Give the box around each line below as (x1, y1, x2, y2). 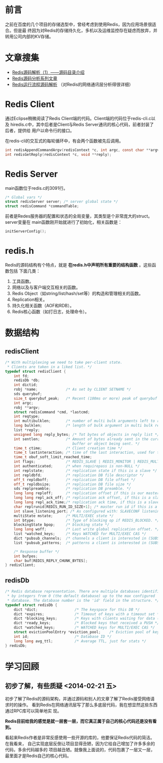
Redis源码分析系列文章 (12, 75, 58, 81)
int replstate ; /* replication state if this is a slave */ (14, 468, 158, 473)
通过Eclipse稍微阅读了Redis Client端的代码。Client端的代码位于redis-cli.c (5, 115, 151, 121)
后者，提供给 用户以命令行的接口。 (5, 127, 74, 133)
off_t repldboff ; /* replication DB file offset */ (14, 477, 136, 482)
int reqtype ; (14, 414, 40, 419)
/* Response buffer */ (14, 549, 60, 554)
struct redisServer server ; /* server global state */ (5, 199, 118, 204)
